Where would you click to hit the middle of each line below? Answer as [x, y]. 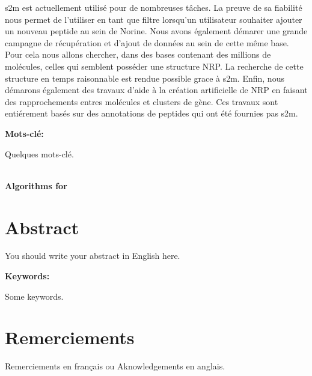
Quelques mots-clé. [39, 153]
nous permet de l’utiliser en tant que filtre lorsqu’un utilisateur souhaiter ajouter [154, 19]
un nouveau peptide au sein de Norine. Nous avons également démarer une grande [156, 31]
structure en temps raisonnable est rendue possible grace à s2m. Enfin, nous [145, 78]
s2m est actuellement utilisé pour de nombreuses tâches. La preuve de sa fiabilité [154, 7]
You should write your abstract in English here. [93, 256]
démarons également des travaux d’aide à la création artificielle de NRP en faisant [156, 90]
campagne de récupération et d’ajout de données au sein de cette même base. [147, 42]
